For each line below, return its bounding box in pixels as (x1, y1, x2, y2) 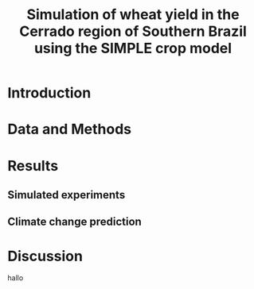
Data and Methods (7, 121, 132, 138)
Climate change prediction (7, 215, 143, 229)
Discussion (7, 247, 83, 265)
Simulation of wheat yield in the (26, 6, 240, 24)
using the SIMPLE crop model (33, 40, 233, 57)
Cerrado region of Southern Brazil (18, 22, 248, 40)
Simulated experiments (7, 188, 126, 202)
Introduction (7, 84, 92, 102)
